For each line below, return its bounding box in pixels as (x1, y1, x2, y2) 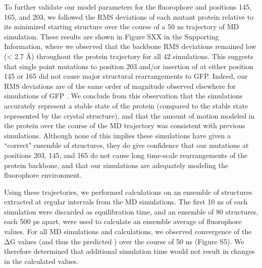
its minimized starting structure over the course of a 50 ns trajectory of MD (4, 21, 239, 32)
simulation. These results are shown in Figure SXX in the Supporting (4, 31, 219, 41)
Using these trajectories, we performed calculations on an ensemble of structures (4, 186, 252, 197)
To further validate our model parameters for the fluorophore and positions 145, (4, 2, 251, 12)
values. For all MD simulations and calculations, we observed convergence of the (4, 226, 252, 237)
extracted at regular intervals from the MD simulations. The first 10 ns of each (4, 196, 248, 207)
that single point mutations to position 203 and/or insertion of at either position (4, 61, 253, 71)
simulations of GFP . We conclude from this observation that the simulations (4, 90, 243, 101)
